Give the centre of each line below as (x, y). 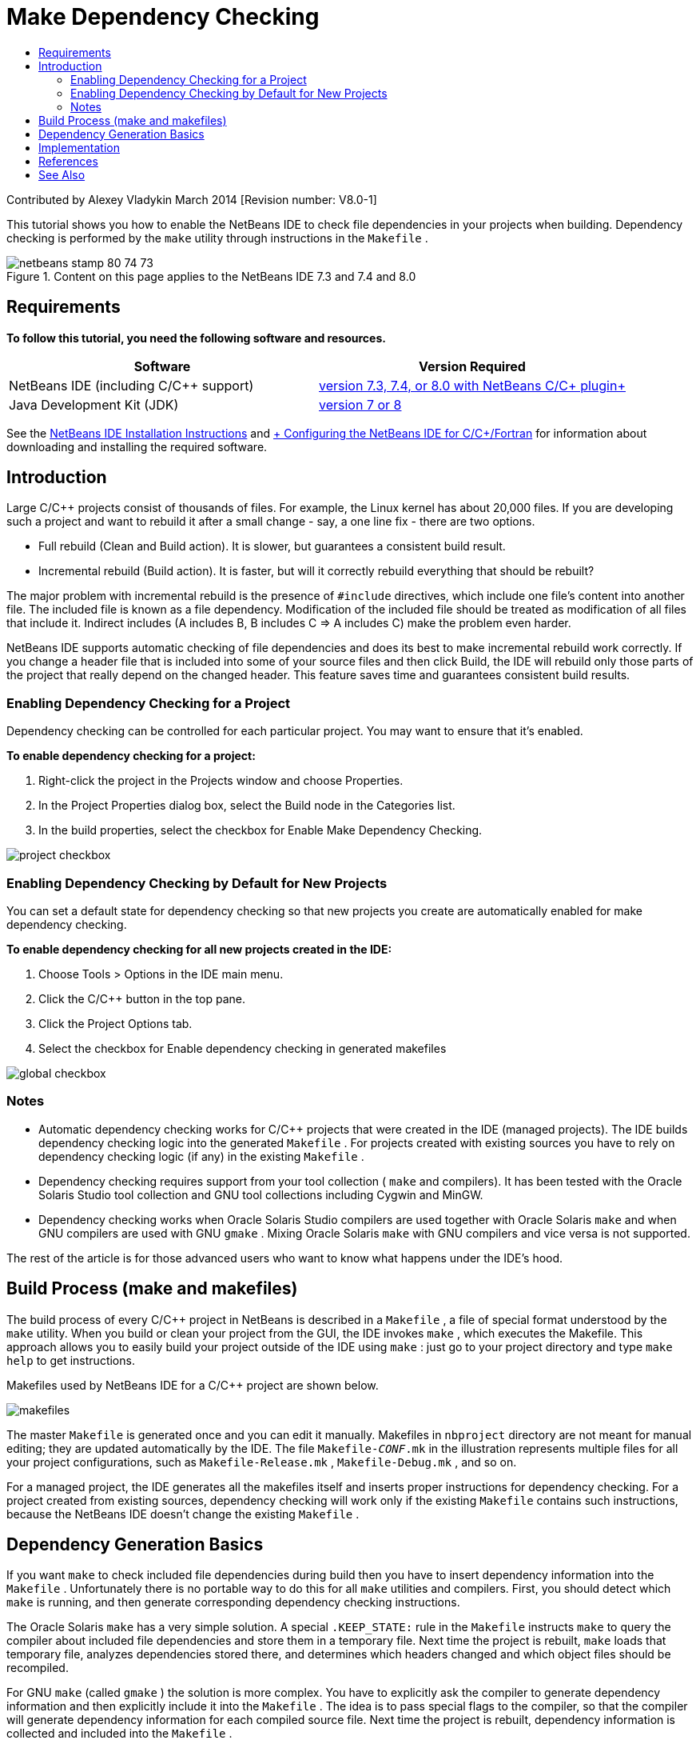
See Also (62, 174)
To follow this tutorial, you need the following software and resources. (196, 338)
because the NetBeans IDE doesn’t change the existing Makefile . (183, 1514)
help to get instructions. (71, 1360)
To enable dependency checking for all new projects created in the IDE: (199, 949)
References (68, 161)
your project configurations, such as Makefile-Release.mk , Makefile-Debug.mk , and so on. (262, 1462)
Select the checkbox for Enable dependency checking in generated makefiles (243, 1048)
